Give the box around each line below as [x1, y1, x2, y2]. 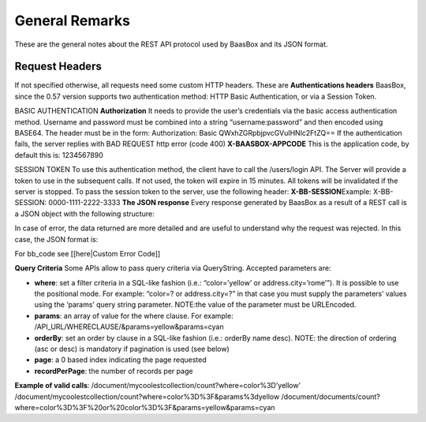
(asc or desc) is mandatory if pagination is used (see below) [34, 344, 230, 354]
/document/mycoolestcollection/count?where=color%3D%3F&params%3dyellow [14, 391, 280, 401]
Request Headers [14, 60, 102, 73]
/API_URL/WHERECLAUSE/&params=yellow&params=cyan [34, 322, 224, 331]
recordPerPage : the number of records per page [34, 366, 193, 375]
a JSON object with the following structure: [14, 209, 155, 218]
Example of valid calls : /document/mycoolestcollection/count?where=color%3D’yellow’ [14, 381, 301, 390]
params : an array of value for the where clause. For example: [34, 311, 234, 320]
